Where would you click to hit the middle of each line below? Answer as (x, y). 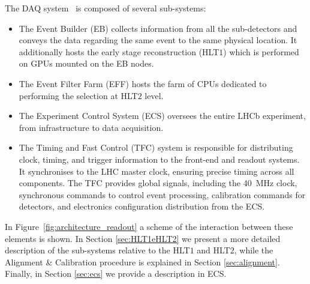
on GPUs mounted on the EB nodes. (86, 63)
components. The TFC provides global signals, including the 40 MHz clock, (158, 183)
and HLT (213, 250)
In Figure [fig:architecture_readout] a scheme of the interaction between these (149, 226)
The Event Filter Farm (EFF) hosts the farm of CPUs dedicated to (143, 83)
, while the (254, 250)
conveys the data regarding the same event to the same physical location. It (158, 40)
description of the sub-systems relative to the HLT (97, 250)
